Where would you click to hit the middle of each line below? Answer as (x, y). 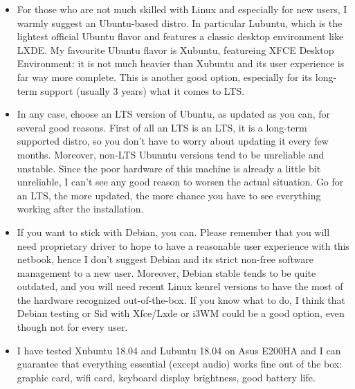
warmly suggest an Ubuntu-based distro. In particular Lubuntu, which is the (180, 22)
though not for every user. (72, 327)
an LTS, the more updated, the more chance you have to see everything (169, 195)
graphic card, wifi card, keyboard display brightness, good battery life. (166, 377)
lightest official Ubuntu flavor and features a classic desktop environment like (180, 36)
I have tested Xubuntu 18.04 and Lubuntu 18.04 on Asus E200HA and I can (179, 350)
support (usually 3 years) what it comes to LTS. (143, 90)
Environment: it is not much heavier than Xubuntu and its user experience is (181, 63)
